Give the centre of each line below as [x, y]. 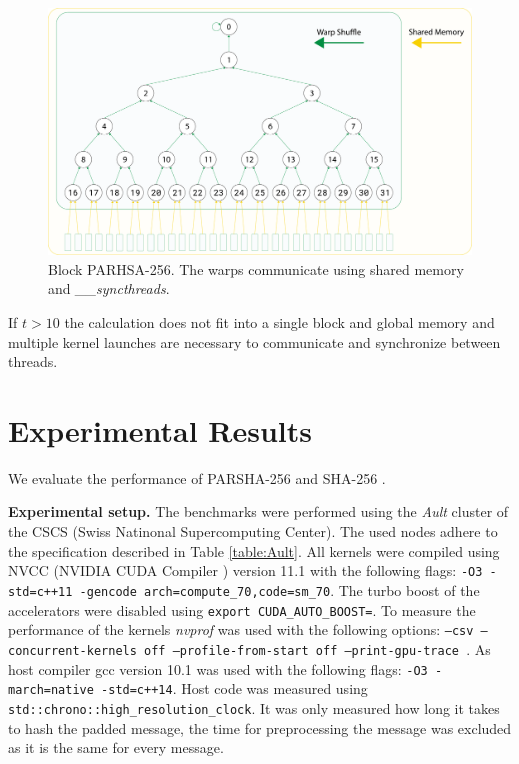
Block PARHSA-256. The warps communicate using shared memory [256, 268]
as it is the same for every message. [116, 747]
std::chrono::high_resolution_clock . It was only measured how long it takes [254, 707]
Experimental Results [160, 429]
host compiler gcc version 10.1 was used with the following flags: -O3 [218, 668]
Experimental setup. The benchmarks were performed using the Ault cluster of [258, 511]
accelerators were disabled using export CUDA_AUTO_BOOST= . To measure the [242, 609]
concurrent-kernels [72, 650]
